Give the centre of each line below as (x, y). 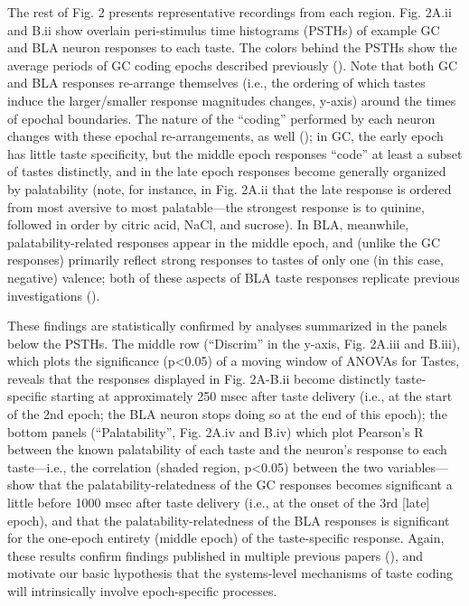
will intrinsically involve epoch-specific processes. (142, 591)
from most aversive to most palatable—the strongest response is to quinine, (216, 206)
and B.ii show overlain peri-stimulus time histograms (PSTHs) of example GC (224, 29)
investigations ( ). (54, 295)
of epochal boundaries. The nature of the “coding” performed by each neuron (221, 118)
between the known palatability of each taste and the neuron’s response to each (227, 449)
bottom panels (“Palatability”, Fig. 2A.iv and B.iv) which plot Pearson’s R (216, 431)
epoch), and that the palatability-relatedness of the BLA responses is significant (229, 520)
